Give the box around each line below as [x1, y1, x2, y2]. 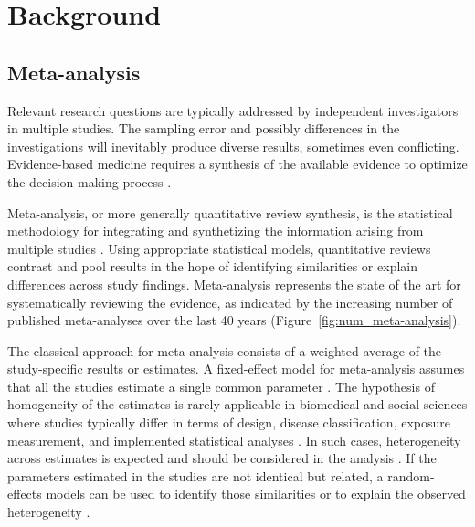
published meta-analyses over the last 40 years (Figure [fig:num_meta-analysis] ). [7, 311, 461, 330]
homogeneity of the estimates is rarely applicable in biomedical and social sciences [7, 395, 468, 414]
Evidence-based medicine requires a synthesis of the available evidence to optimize [7, 154, 468, 174]
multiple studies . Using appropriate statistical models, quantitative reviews [7, 238, 431, 258]
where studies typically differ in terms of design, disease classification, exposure [7, 413, 450, 432]
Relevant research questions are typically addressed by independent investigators [7, 100, 459, 120]
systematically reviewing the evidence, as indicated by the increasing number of [7, 292, 453, 311]
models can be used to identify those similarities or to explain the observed [46, 484, 466, 503]
